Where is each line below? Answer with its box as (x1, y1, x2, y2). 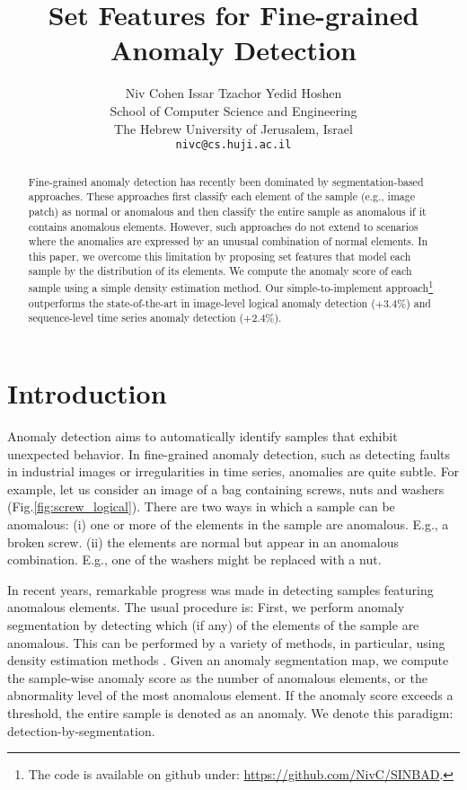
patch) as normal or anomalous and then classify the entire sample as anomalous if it (28, 203, 427, 218)
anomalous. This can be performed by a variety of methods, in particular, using (7, 633, 445, 652)
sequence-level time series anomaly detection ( (28, 310, 244, 325)
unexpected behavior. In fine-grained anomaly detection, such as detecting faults (7, 444, 451, 463)
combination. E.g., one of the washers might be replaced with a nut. (7, 550, 382, 569)
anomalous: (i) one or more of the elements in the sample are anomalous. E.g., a (7, 514, 449, 533)
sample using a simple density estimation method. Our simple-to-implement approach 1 (28, 278, 434, 296)
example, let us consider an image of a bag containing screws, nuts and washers (7, 479, 445, 498)
